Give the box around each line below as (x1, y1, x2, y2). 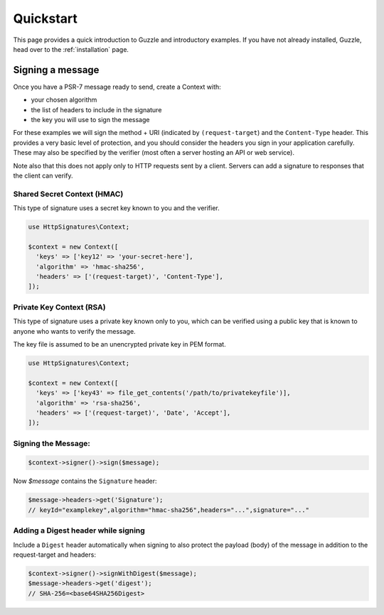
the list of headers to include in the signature (31, 105, 162, 114)
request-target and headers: (13, 550, 96, 559)
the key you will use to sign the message (31, 116, 150, 124)
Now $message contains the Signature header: (13, 477, 157, 486)
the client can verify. (13, 171, 73, 180)
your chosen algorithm (31, 96, 97, 104)
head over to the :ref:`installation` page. (13, 45, 129, 53)
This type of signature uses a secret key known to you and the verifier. (13, 204, 220, 212)
